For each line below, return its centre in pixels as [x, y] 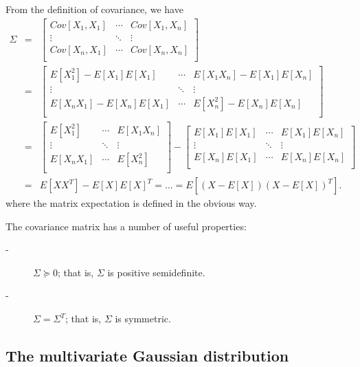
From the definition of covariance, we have [94, 9]
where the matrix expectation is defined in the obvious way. [131, 203]
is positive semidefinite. [156, 272]
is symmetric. [143, 319]
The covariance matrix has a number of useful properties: [126, 226]
